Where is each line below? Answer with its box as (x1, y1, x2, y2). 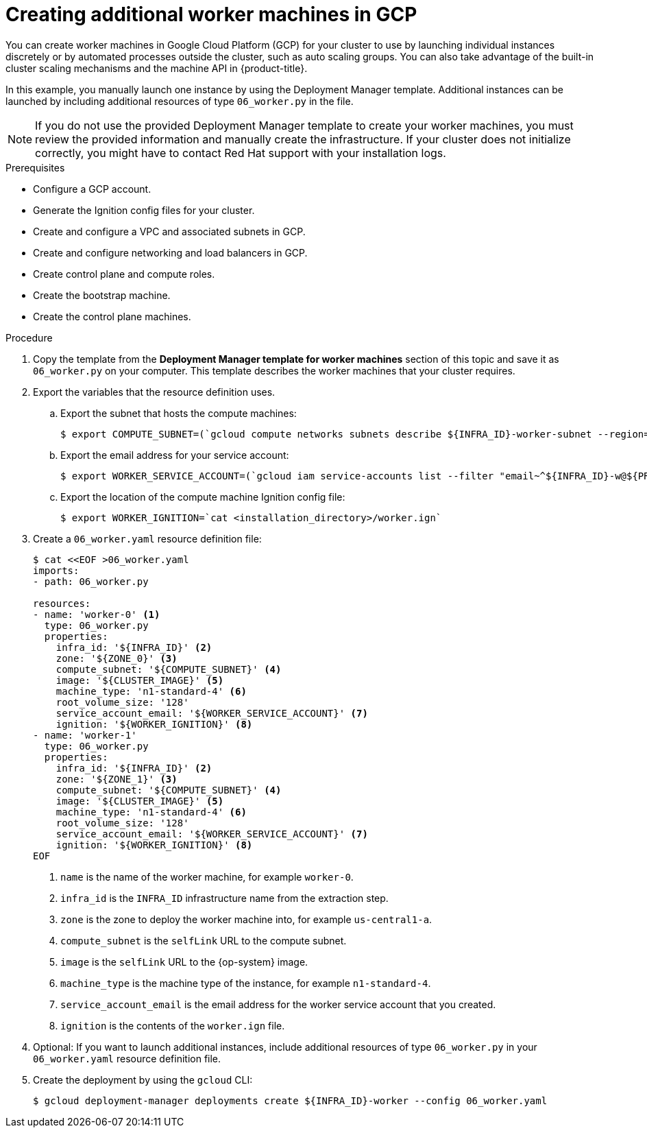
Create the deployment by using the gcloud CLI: (33, 1073, 253, 1086)
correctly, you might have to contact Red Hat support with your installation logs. (35, 145, 446, 160)
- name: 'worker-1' (33, 729, 137, 741)
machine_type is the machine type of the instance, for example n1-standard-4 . (60, 977, 431, 989)
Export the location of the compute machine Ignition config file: (60, 490, 345, 503)
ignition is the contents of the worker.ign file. (60, 1019, 285, 1031)
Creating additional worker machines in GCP (5, 3, 417, 26)
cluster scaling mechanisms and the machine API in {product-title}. (5, 62, 308, 74)
